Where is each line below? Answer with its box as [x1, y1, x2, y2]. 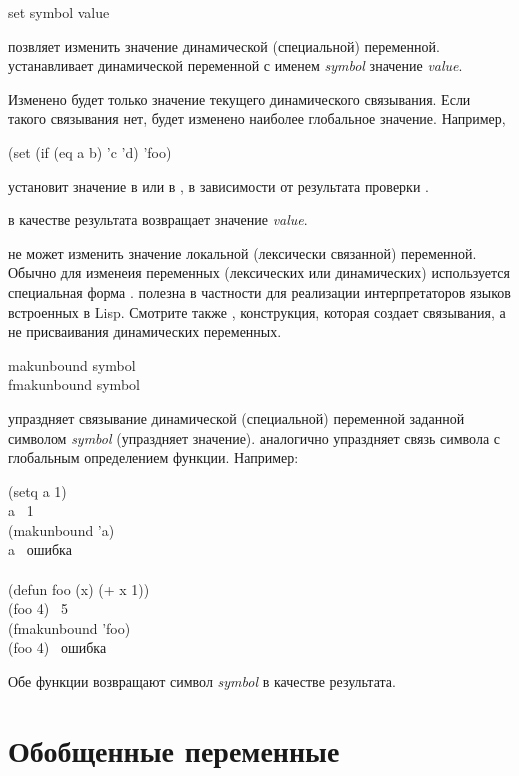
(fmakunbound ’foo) [8, 617, 131, 638]
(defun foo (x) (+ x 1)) [8, 578, 150, 599]
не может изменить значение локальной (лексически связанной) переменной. [8, 242, 477, 263]
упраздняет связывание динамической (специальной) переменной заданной [8, 407, 465, 428]
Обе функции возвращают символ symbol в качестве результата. [8, 671, 396, 692]
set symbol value [8, 2, 110, 22]
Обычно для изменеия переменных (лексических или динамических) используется [8, 262, 510, 283]
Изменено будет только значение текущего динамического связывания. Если [8, 88, 471, 109]
